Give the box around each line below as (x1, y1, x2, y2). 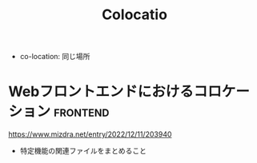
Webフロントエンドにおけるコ (8, 82, 208, 101)
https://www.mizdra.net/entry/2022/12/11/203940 (8, 129, 172, 139)
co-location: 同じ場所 (19, 52, 90, 62)
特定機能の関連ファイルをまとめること (19, 146, 147, 156)
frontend (53, 102, 110, 121)
